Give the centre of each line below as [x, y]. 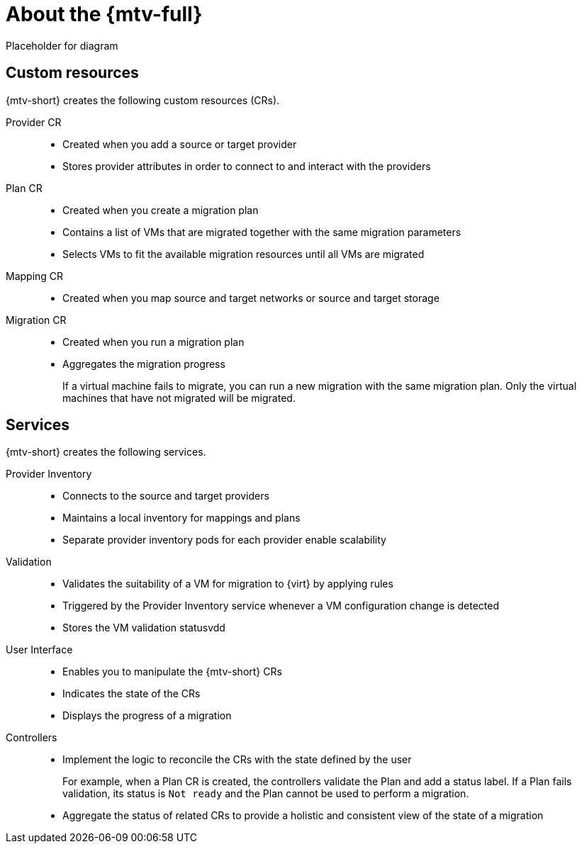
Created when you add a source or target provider [180, 144]
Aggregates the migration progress [144, 364]
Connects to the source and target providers [166, 496]
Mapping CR [35, 276]
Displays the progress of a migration [147, 716]
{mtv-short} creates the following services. [106, 452]
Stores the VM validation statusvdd [144, 628]
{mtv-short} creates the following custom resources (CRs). [143, 100]
